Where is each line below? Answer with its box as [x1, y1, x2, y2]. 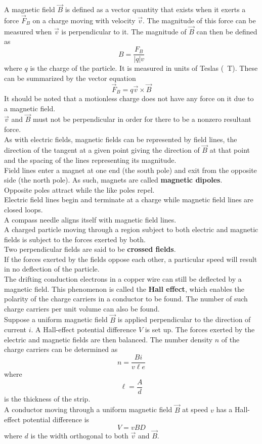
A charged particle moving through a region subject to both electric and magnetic [4, 224, 258, 235]
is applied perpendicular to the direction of [117, 314, 251, 325]
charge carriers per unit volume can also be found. [4, 303, 160, 314]
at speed [182, 404, 208, 415]
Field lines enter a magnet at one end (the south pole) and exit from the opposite [4, 164, 257, 175]
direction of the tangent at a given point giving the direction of [4, 145, 200, 155]
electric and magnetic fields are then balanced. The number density [4, 334, 213, 344]
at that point [209, 145, 250, 155]
